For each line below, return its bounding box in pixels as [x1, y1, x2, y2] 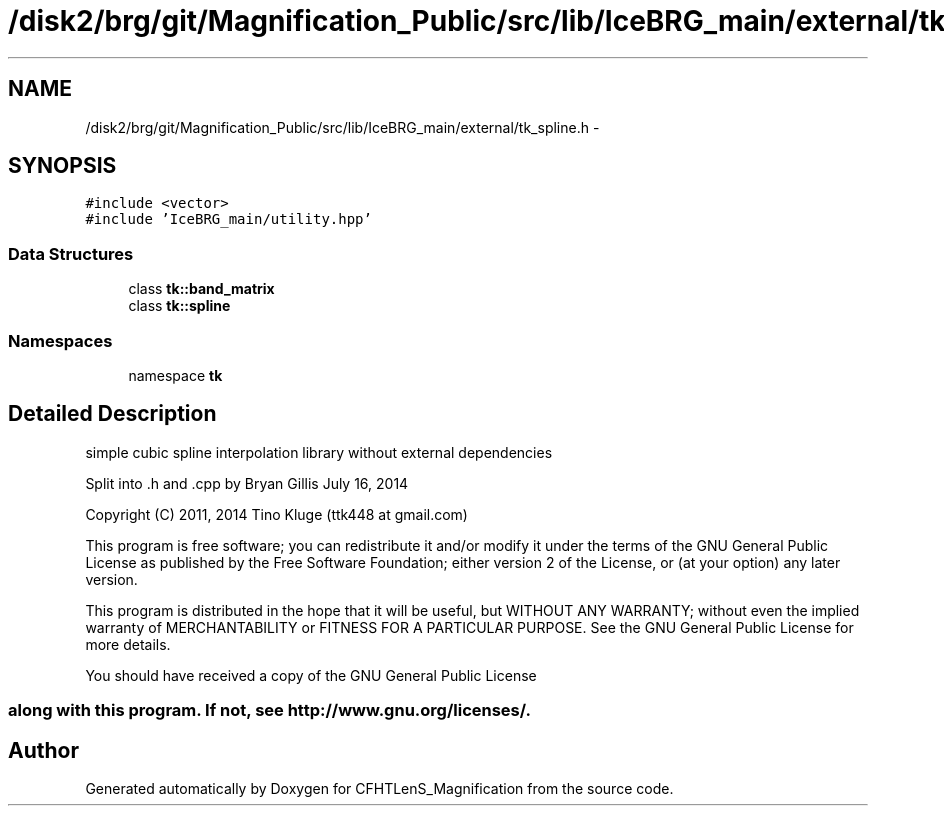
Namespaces [8, 330, 113, 351]
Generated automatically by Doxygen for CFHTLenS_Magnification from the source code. [85, 780, 674, 797]
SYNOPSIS [8, 153, 117, 179]
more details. [85, 635, 171, 653]
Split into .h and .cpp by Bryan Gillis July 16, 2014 [85, 474, 409, 492]
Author [8, 737, 79, 763]
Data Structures [8, 243, 134, 264]
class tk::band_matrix [128, 280, 275, 298]
